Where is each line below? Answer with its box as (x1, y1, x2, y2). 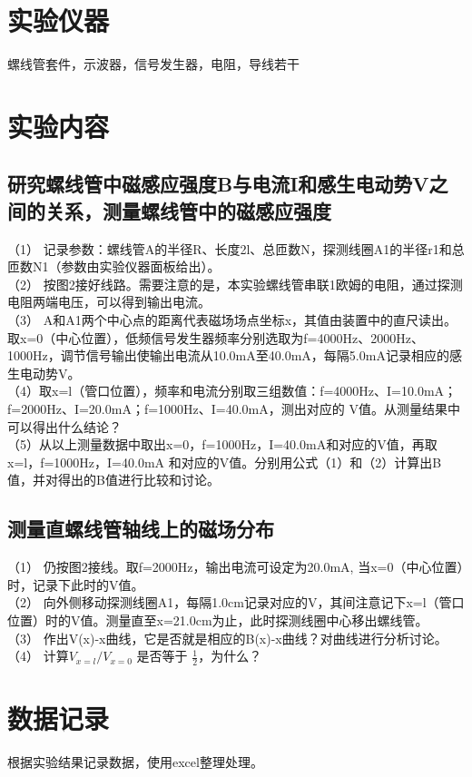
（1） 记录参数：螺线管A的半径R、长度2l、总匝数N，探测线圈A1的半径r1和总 (7, 239, 465, 258)
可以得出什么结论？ (7, 417, 122, 436)
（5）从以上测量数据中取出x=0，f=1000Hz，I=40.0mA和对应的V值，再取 (7, 435, 438, 454)
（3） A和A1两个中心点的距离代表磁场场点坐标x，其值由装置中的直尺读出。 (7, 310, 457, 329)
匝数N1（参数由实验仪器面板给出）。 (7, 257, 221, 276)
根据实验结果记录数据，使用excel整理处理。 (7, 752, 263, 772)
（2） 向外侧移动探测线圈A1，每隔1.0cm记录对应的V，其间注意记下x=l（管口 (7, 593, 465, 612)
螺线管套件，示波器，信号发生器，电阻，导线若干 (7, 54, 300, 74)
